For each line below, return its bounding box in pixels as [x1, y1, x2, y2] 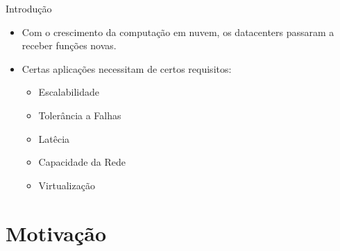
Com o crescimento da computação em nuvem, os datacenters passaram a [22, 24, 334, 39]
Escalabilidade [38, 85, 99, 99]
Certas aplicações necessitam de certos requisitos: [22, 61, 232, 76]
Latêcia [38, 131, 70, 146]
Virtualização [38, 178, 95, 192]
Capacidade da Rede [38, 155, 126, 169]
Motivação [6, 218, 107, 247]
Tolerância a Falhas [38, 107, 121, 122]
